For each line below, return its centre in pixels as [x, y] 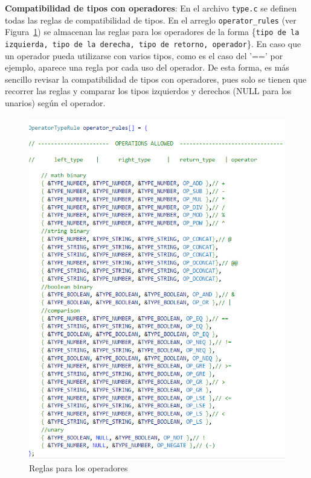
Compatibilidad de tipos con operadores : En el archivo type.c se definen [151, 8]
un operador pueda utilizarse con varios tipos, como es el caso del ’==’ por [144, 55]
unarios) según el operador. [55, 103]
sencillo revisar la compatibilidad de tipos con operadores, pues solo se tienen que [156, 79]
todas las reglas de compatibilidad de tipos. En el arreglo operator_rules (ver [151, 20]
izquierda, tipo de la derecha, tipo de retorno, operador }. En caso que [153, 43]
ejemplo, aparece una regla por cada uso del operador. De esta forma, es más [147, 67]
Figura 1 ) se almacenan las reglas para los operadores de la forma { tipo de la [152, 32]
